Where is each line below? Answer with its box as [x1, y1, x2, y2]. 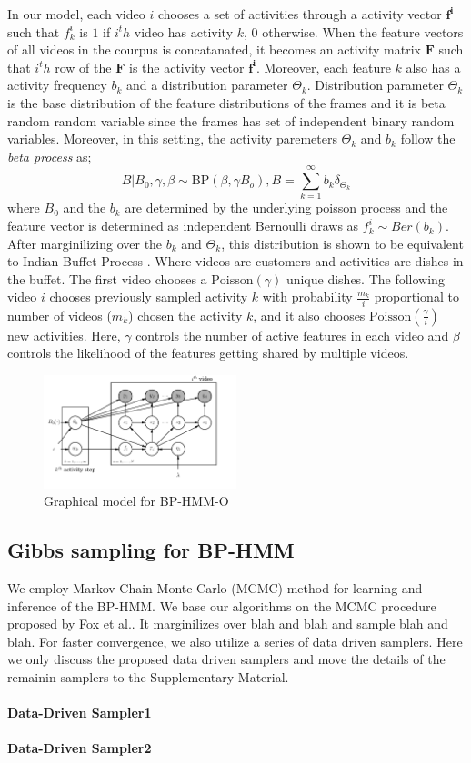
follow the [400, 129, 456, 148]
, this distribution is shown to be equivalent [221, 233, 464, 253]
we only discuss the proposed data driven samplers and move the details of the [7, 649, 446, 669]
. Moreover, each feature [256, 57, 391, 76]
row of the [55, 57, 112, 76]
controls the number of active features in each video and [135, 325, 449, 344]
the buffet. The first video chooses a [7, 269, 207, 288]
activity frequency [7, 75, 107, 94]
